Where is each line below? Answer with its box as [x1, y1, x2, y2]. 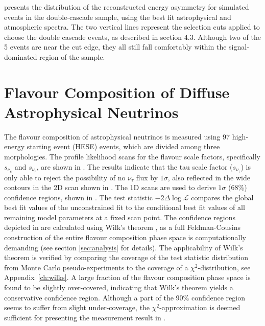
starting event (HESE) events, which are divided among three [27, 141, 220, 152]
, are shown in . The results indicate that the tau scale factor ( [36, 161, 233, 172]
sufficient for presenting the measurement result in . [4, 312, 166, 322]
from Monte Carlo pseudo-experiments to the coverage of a [4, 262, 188, 272]
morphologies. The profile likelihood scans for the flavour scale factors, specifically [4, 151, 260, 162]
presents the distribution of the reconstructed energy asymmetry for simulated [4, 2, 249, 12]
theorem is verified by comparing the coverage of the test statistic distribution [4, 252, 249, 263]
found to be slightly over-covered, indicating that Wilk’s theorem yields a [4, 282, 233, 293]
